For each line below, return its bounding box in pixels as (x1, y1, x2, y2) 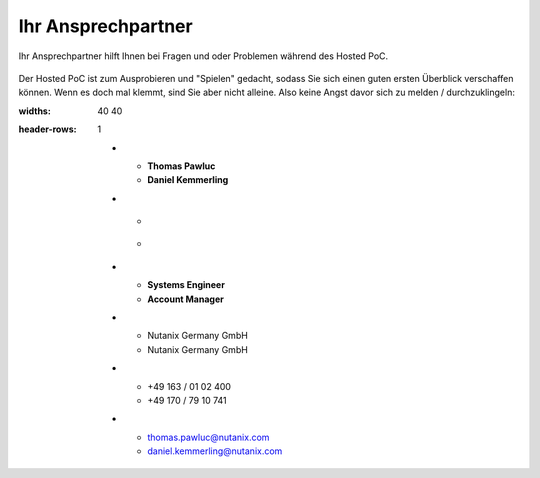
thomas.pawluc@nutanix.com (147, 431, 270, 443)
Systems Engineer (147, 279, 225, 291)
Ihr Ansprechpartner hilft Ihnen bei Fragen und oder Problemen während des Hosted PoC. (18, 50, 389, 62)
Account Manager (147, 293, 224, 305)
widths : (18, 105, 52, 117)
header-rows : (18, 123, 77, 135)
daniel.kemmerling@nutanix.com (147, 445, 283, 457)
